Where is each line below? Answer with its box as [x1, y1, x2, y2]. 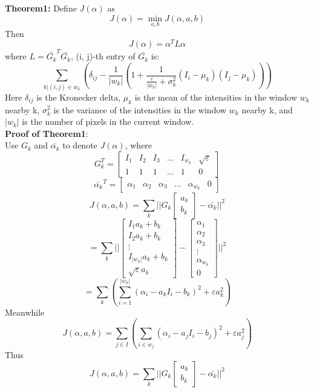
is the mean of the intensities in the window [134, 90, 298, 103]
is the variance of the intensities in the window [53, 103, 227, 116]
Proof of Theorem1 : [5, 127, 88, 139]
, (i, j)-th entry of [71, 50, 136, 62]
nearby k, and [241, 103, 293, 116]
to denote [62, 139, 97, 151]
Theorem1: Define [5, 2, 77, 14]
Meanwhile [5, 305, 45, 318]
